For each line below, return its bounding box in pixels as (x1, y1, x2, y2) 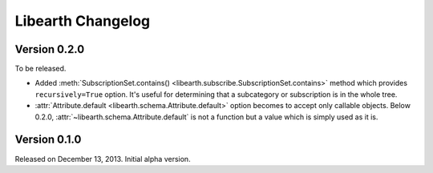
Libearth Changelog (14, 12, 151, 30)
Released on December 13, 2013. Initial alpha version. (14, 154, 192, 163)
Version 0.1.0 (14, 133, 82, 147)
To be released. (14, 64, 67, 74)
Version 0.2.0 (14, 42, 85, 56)
